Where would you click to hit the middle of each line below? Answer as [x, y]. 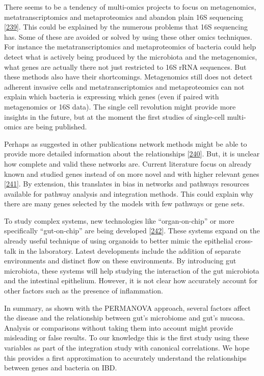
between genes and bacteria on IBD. [61, 368]
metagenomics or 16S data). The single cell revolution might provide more [120, 106]
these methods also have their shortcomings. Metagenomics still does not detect [128, 77]
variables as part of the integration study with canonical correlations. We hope [127, 347]
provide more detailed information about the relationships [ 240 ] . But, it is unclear [132, 154]
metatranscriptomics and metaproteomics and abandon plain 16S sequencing [124, 17]
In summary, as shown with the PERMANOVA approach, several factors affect [127, 307]
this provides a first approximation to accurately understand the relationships [125, 357]
